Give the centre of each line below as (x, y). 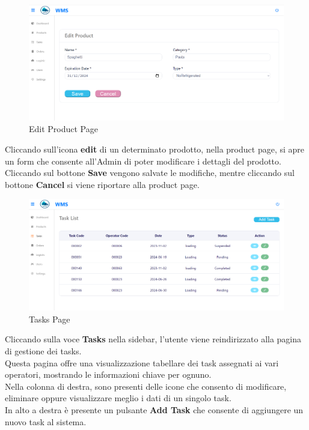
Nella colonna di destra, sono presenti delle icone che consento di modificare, (146, 386)
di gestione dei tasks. (43, 350)
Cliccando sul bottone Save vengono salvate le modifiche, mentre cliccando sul (150, 173)
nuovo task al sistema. (46, 421)
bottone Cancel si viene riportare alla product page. (102, 184)
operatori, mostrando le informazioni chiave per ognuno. (108, 374)
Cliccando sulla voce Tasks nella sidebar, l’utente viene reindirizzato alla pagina (153, 339)
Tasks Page (50, 319)
